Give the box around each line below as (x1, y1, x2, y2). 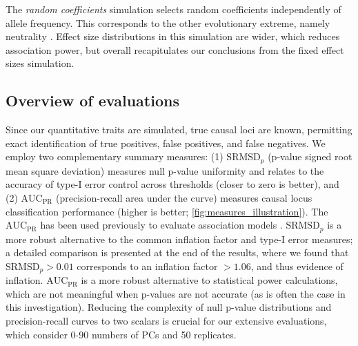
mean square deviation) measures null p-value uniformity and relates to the (6, 163, 324, 177)
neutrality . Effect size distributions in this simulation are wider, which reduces (6, 29, 340, 44)
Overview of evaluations (6, 90, 179, 111)
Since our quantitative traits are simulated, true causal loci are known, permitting (6, 122, 352, 137)
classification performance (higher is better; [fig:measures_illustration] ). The (6, 204, 328, 218)
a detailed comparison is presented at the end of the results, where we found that (6, 245, 349, 260)
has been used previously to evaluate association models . (40, 218, 283, 232)
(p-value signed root (268, 149, 352, 164)
